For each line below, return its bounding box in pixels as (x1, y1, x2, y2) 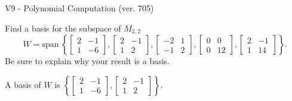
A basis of (5, 78, 41, 90)
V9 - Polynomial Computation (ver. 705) (5, 2, 154, 14)
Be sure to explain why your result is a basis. (5, 55, 170, 67)
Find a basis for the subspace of (5, 21, 121, 34)
